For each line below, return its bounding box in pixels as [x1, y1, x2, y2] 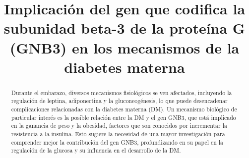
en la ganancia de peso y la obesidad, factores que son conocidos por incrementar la [11, 121, 227, 130]
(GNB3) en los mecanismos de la [9, 37, 240, 57]
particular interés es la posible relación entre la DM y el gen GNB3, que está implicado [11, 113, 236, 121]
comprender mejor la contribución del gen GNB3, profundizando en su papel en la [11, 138, 224, 146]
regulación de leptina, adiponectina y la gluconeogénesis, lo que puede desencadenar [11, 97, 228, 105]
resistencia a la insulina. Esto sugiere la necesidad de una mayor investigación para [11, 130, 225, 138]
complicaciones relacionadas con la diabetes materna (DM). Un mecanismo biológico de [11, 105, 237, 113]
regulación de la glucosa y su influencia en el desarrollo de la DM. [11, 146, 181, 155]
